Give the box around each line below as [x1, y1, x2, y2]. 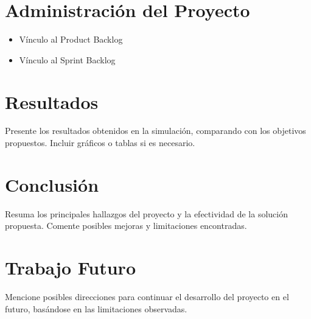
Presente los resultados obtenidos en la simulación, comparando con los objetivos [5, 124, 306, 137]
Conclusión [5, 172, 99, 197]
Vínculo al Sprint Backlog [19, 53, 116, 66]
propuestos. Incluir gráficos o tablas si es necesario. [5, 136, 195, 149]
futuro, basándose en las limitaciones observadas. [5, 302, 187, 315]
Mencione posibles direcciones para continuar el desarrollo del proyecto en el [5, 290, 289, 303]
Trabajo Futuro [5, 255, 136, 280]
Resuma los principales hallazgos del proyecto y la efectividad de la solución [5, 207, 288, 220]
